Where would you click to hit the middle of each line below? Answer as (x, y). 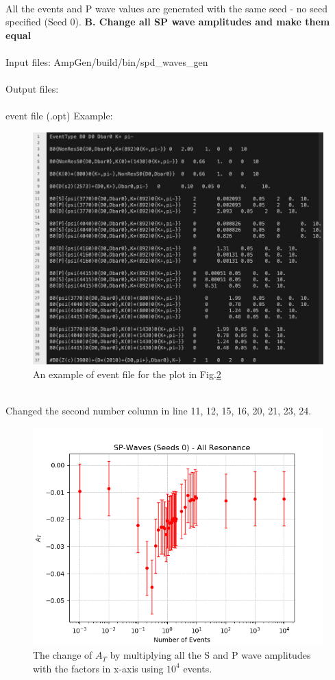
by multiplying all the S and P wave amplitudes (210, 655)
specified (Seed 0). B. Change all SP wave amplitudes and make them (168, 22)
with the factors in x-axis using (98, 668)
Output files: (32, 89)
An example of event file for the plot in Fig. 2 (127, 374)
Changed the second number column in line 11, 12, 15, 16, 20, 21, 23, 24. (159, 411)
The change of (63, 655)
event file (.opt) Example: (59, 116)
